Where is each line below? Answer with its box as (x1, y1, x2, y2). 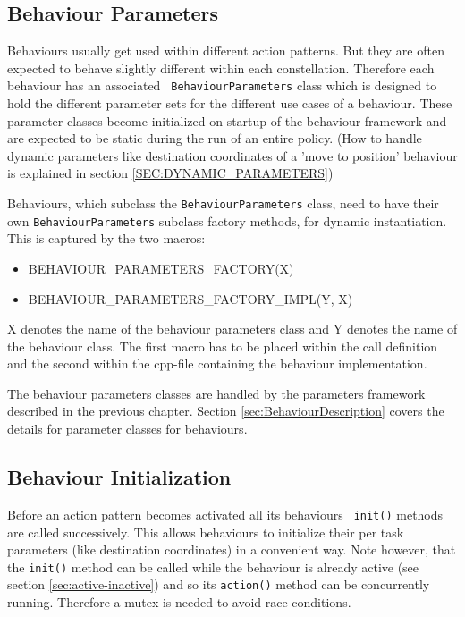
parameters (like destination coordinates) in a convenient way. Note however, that (7, 540, 456, 559)
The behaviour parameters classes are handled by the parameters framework (7, 384, 426, 402)
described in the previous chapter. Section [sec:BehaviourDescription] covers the (7, 401, 444, 420)
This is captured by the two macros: (7, 229, 206, 248)
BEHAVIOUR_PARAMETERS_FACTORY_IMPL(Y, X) (28, 289, 353, 308)
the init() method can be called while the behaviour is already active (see (7, 557, 419, 576)
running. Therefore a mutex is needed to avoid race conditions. (7, 593, 351, 612)
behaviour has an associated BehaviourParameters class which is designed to (7, 76, 437, 95)
